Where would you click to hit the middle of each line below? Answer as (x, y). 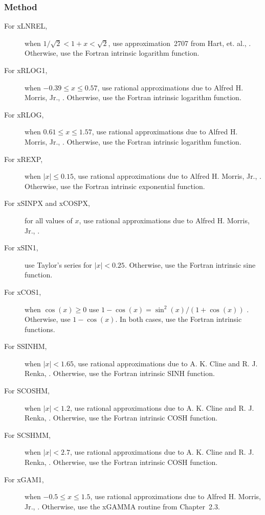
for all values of (49, 220)
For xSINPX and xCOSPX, (47, 203)
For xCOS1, (23, 291)
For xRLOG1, (26, 70)
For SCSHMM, (27, 435)
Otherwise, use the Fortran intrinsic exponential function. (115, 186)
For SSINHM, (26, 346)
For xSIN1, (21, 248)
